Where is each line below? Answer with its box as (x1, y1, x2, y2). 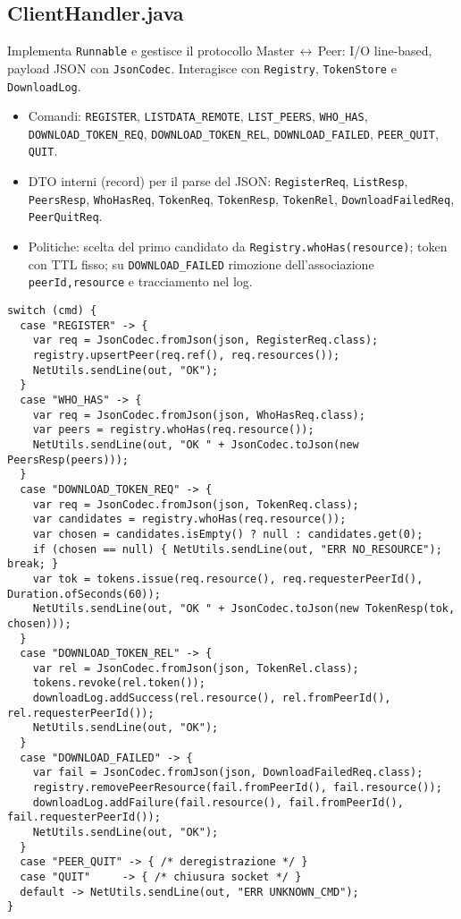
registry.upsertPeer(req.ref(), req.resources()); (32, 349, 340, 362)
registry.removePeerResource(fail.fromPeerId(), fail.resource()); (32, 781, 442, 795)
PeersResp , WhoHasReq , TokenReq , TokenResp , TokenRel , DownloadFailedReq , (28, 189, 455, 208)
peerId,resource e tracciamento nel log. (28, 272, 253, 291)
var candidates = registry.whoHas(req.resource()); (32, 513, 347, 526)
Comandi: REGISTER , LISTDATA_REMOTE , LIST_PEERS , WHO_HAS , (28, 106, 368, 125)
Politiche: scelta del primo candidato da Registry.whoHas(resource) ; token (28, 237, 448, 256)
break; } (7, 557, 59, 571)
